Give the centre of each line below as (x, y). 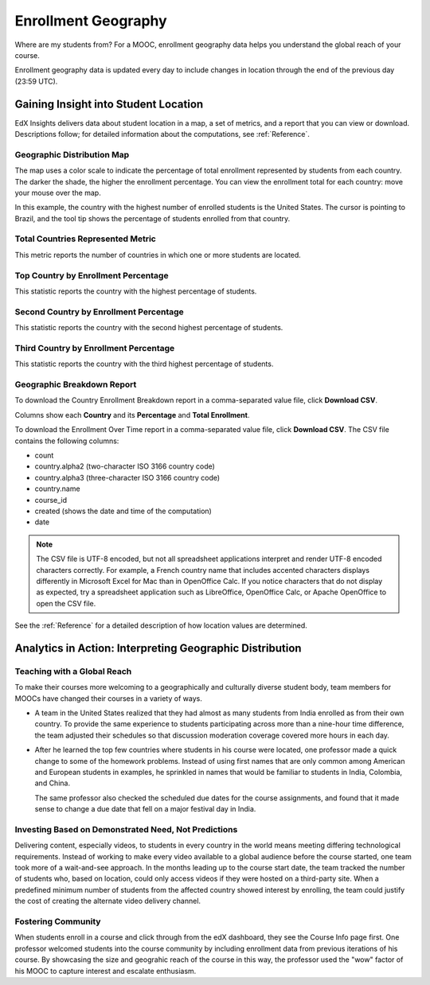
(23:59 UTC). (36, 81)
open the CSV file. (66, 603)
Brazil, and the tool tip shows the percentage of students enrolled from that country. (152, 218)
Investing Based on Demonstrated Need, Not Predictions (126, 829)
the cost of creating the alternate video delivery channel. (108, 901)
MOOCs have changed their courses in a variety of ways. (108, 698)
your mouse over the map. (58, 193)
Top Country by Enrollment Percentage (92, 275)
